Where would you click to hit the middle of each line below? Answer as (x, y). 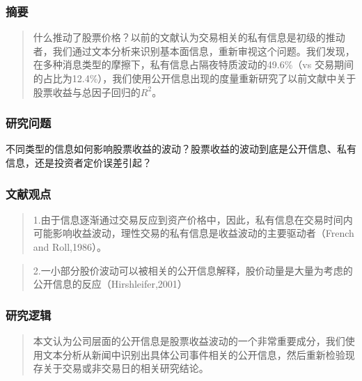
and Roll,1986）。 (70, 247)
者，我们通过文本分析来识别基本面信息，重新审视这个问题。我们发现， (194, 50)
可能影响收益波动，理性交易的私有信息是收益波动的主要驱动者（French (194, 233)
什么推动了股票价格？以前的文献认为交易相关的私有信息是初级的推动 (189, 37)
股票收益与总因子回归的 (87, 92)
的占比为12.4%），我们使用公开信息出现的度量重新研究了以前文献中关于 (195, 78)
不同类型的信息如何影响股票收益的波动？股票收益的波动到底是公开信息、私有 (181, 149)
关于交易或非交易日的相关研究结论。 (126, 368)
